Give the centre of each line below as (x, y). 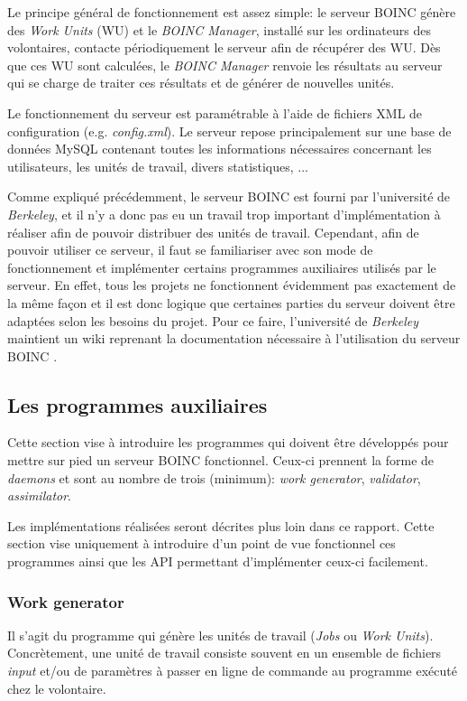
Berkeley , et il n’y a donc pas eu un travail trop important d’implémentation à (224, 214)
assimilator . (40, 495)
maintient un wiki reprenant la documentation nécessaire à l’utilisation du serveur (234, 338)
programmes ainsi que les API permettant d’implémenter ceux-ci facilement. (218, 561)
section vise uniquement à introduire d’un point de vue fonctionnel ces (201, 543)
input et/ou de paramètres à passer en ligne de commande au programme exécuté (232, 671)
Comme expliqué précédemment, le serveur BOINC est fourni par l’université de (229, 196)
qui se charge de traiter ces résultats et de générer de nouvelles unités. (201, 83)
